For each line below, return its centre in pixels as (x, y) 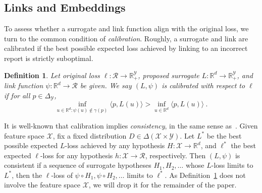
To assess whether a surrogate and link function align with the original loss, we (126, 28)
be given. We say (106, 85)
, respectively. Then (175, 155)
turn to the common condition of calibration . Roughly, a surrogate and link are (126, 38)
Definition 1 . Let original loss (52, 75)
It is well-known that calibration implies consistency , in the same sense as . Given (131, 125)
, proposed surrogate (169, 75)
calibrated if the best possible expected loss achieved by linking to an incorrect (126, 48)
